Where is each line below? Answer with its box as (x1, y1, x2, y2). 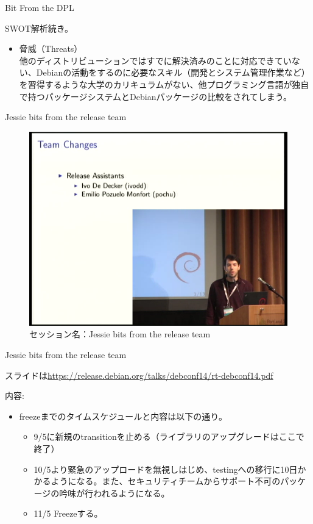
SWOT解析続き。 (5, 21, 74, 34)
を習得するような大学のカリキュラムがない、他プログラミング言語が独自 (19, 77, 309, 90)
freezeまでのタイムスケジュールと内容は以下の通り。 (19, 409, 227, 422)
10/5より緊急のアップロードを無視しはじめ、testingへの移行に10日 (33, 462, 298, 475)
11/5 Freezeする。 (33, 507, 103, 520)
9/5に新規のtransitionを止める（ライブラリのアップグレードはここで (33, 430, 304, 443)
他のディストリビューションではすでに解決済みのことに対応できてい (19, 54, 292, 66)
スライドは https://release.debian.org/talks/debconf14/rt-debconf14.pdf (5, 368, 273, 381)
